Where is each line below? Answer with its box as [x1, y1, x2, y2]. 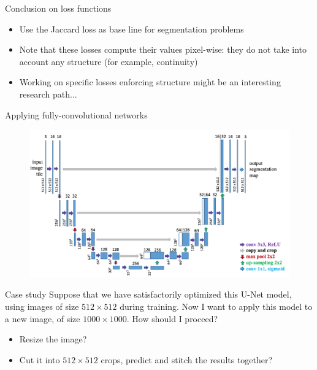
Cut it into [19, 353, 60, 366]
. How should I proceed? [126, 312, 218, 325]
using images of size [5, 299, 79, 312]
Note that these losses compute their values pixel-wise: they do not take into [19, 43, 307, 56]
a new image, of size [5, 312, 80, 325]
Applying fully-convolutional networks [5, 108, 148, 121]
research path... [19, 87, 77, 100]
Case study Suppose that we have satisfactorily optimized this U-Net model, [5, 288, 292, 301]
